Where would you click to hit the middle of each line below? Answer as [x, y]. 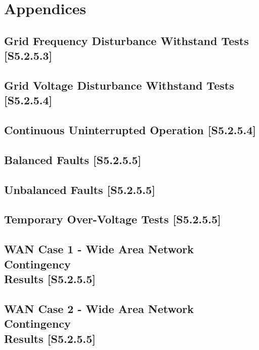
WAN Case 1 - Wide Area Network [99, 249]
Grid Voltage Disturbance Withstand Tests [119, 85]
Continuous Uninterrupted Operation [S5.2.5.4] [130, 130]
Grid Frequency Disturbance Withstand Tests [126, 40]
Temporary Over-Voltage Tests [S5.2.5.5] [113, 219]
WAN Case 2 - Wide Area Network [99, 308]
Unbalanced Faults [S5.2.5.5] [80, 189]
